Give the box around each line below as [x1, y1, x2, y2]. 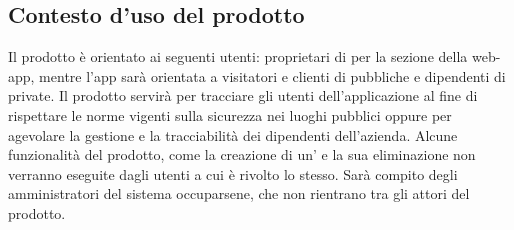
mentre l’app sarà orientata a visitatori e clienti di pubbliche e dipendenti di [39, 65, 506, 86]
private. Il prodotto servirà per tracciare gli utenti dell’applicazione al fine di [8, 85, 478, 106]
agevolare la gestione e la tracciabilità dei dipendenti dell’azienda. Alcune [8, 124, 458, 145]
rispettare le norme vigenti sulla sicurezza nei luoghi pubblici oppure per [8, 104, 452, 125]
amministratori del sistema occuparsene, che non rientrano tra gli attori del [8, 183, 470, 204]
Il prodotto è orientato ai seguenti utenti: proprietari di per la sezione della [8, 46, 468, 67]
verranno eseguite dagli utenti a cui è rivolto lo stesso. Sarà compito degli [8, 163, 458, 184]
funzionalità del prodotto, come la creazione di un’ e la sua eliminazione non [8, 144, 476, 165]
